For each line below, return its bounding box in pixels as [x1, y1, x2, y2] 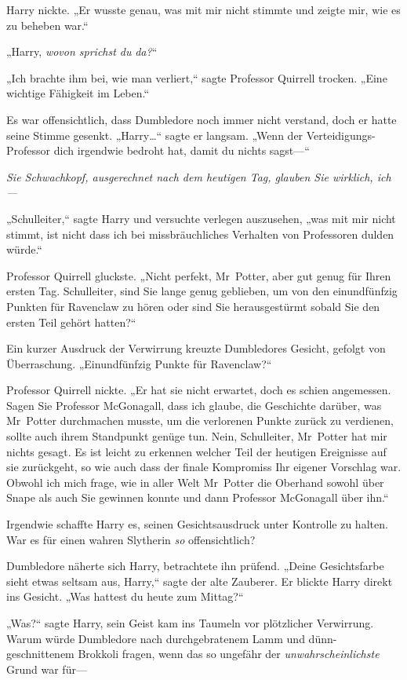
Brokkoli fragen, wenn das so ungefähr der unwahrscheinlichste [78, 645, 380, 662]
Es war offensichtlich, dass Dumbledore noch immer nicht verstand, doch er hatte [6, 111, 397, 127]
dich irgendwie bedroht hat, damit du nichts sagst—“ [53, 142, 310, 159]
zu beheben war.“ [6, 16, 89, 33]
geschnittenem [6, 645, 74, 662]
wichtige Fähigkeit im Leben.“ [6, 85, 150, 101]
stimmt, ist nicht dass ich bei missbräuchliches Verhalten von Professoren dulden [6, 225, 394, 242]
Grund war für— [6, 660, 87, 677]
